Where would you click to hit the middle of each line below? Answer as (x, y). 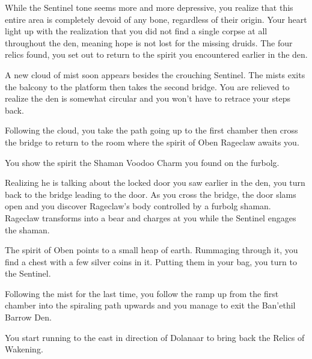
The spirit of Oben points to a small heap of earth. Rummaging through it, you (151, 250)
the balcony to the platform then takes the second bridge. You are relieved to (147, 86)
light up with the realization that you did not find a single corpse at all (136, 31)
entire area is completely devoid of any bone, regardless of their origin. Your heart (156, 19)
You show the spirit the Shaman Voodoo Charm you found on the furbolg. (142, 162)
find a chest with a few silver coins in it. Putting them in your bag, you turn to (151, 261)
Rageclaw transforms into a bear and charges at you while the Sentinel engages (151, 217)
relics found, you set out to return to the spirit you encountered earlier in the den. (156, 54)
